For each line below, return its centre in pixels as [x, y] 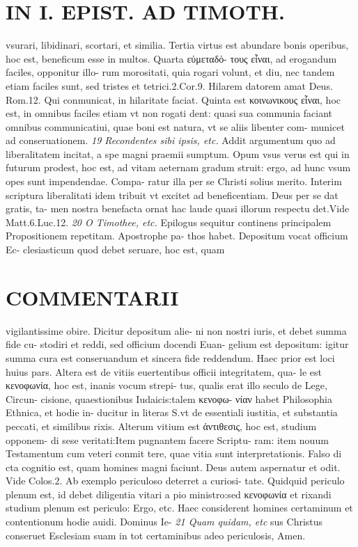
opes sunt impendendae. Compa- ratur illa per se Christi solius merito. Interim [174, 181]
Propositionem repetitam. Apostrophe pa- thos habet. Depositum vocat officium [177, 236]
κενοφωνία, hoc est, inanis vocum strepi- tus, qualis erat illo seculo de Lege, [166, 385]
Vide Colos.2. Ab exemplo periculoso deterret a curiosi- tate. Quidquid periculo [175, 481]
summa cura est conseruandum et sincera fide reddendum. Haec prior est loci [170, 357]
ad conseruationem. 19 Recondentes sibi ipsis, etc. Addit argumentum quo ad [171, 140]
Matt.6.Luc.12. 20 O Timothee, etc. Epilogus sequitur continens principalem [169, 222]
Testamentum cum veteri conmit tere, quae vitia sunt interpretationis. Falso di [174, 453]
